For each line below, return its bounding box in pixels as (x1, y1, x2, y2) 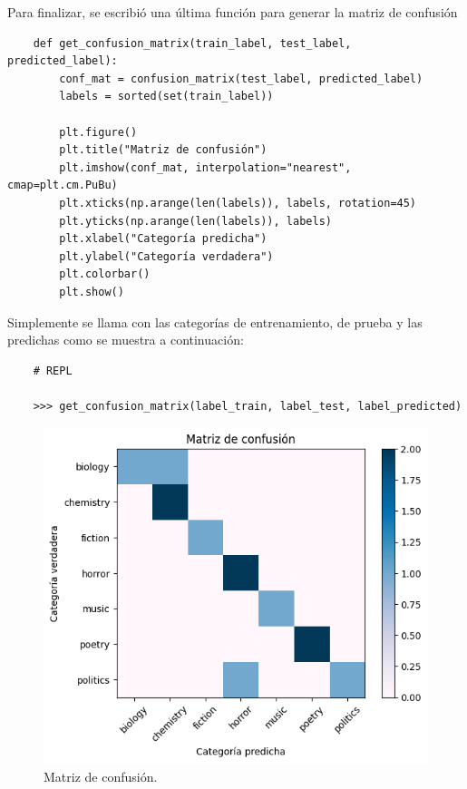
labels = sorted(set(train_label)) (59, 90, 274, 103)
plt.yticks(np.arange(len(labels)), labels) (59, 214, 332, 228)
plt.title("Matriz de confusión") (59, 143, 268, 157)
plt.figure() (59, 125, 138, 139)
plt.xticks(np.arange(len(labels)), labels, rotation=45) (59, 196, 417, 209)
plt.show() (59, 285, 124, 298)
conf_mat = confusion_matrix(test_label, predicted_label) (59, 72, 423, 85)
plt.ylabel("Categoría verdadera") (59, 249, 274, 263)
